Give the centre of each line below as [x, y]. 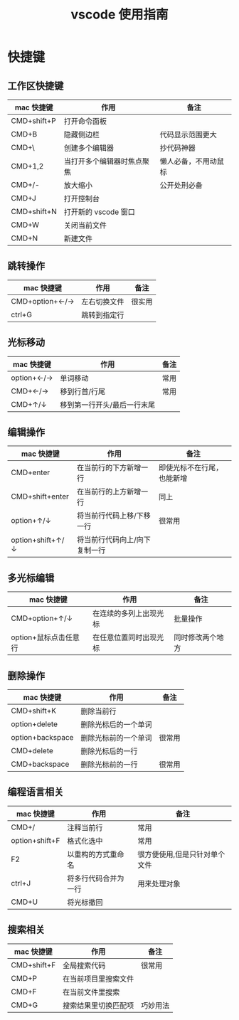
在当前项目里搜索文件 [99, 979]
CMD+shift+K [34, 711]
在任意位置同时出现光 [128, 637]
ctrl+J [21, 883]
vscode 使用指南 [119, 15]
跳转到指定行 [103, 315]
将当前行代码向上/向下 [114, 540]
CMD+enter [31, 472]
